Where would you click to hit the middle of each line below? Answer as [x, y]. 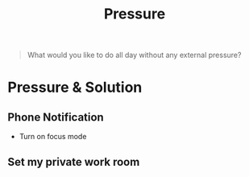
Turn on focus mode [53, 137]
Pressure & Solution [75, 87]
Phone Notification [56, 117]
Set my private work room [74, 162]
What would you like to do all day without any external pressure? [134, 55]
